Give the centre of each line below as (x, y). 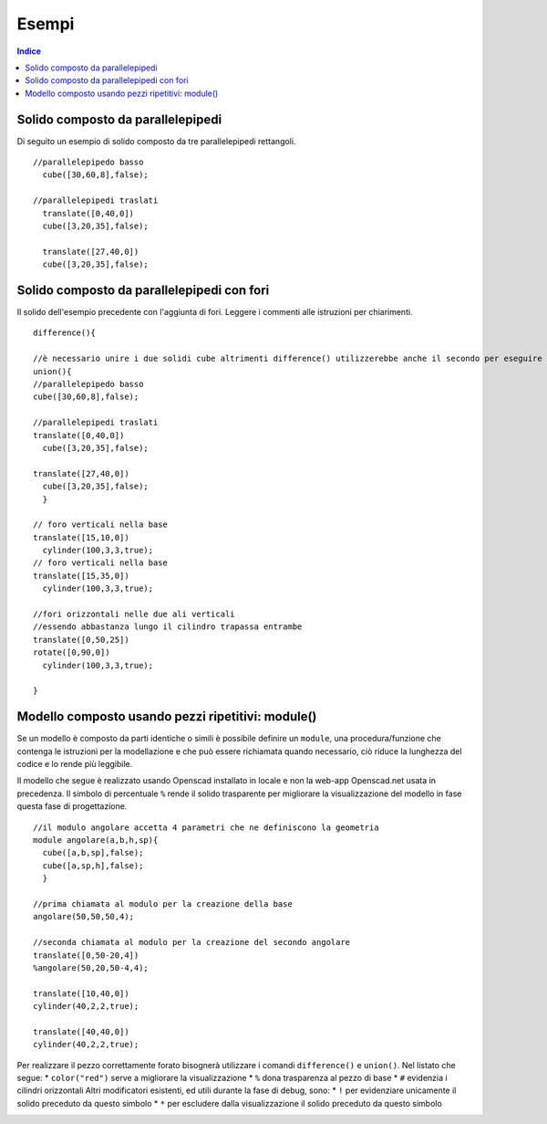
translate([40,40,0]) (81, 1031)
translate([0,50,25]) (81, 640)
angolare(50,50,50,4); (84, 917)
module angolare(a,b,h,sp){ (96, 840)
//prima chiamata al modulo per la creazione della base (163, 903)
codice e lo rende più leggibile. (75, 764)
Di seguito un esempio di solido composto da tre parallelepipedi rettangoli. (156, 141)
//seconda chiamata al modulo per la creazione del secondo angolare (192, 942)
